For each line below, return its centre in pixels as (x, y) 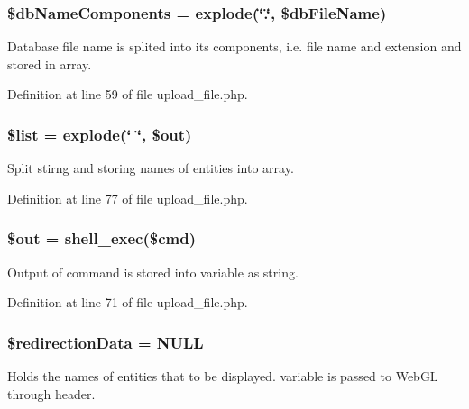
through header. (51, 393)
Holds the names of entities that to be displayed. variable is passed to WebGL (223, 376)
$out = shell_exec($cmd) (101, 238)
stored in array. (50, 64)
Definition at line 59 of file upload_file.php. (128, 94)
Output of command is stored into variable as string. (153, 272)
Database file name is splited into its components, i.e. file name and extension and (234, 46)
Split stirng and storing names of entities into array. (151, 168)
